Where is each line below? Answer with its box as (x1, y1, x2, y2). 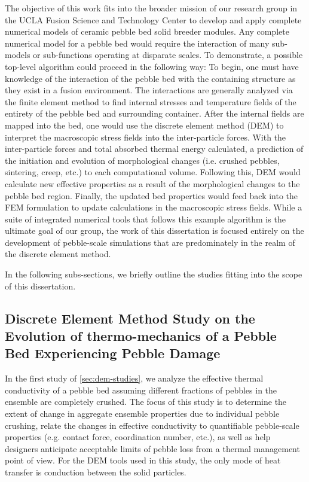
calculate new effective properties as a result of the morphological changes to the (5, 177, 300, 190)
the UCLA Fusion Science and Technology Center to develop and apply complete (5, 13, 302, 26)
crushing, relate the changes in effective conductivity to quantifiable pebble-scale (5, 419, 299, 431)
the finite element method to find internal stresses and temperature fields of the (5, 95, 296, 108)
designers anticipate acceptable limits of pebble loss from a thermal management (5, 442, 300, 454)
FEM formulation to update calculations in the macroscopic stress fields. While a (5, 201, 302, 213)
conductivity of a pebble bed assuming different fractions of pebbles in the (5, 383, 277, 396)
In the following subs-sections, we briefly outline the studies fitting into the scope (5, 268, 302, 280)
